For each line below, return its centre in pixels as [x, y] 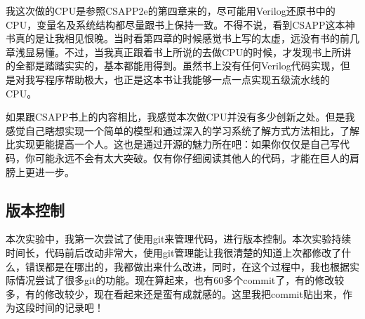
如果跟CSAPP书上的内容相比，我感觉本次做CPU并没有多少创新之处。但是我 [180, 117]
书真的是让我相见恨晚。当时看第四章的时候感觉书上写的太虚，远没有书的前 [178, 38]
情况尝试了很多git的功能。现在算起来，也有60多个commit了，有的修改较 [180, 280]
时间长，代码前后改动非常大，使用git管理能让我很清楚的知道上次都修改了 [174, 252]
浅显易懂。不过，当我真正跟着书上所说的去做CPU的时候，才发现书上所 [178, 52]
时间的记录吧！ [69, 307]
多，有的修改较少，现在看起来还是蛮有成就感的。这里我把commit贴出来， [174, 293]
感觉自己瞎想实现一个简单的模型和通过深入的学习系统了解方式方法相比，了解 [182, 130]
